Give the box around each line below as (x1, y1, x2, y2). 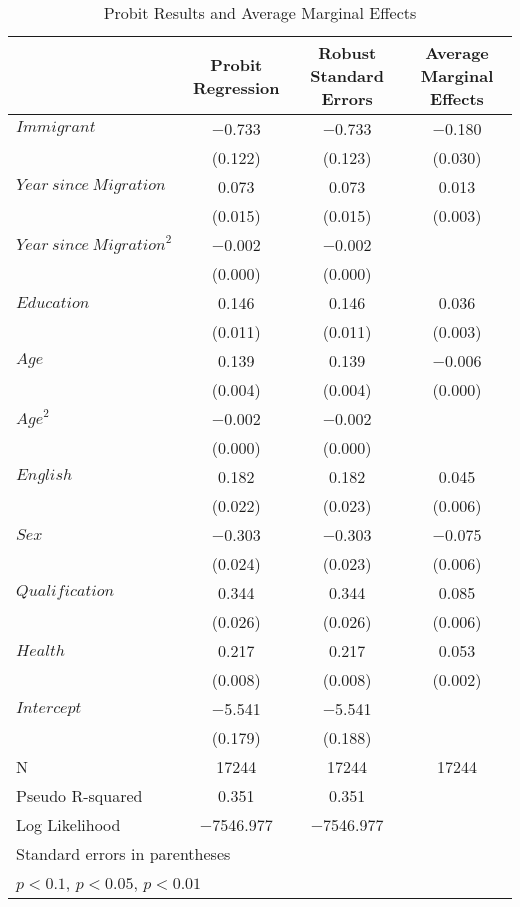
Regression (192, 75, 280, 99)
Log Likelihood (16, 813, 121, 836)
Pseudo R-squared (16, 784, 143, 807)
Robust (318, 41, 377, 64)
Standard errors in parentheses (16, 842, 231, 865)
